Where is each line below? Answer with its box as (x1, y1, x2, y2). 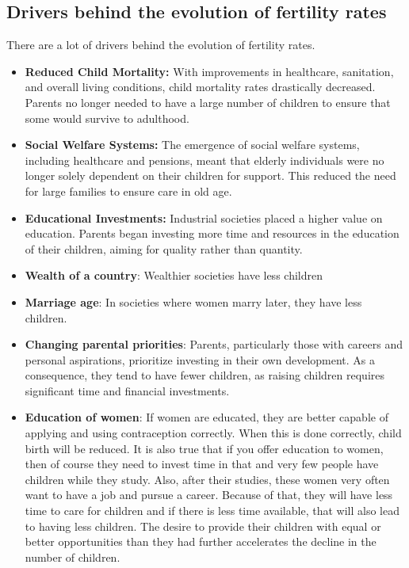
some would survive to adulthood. (25, 109, 189, 126)
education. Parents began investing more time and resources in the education (25, 225, 399, 242)
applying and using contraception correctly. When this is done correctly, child (25, 425, 402, 441)
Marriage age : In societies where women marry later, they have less (25, 293, 362, 310)
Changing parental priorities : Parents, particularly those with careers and (25, 336, 403, 353)
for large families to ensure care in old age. (25, 182, 232, 199)
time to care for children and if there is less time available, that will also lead (25, 502, 399, 519)
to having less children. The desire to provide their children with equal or (25, 517, 381, 534)
